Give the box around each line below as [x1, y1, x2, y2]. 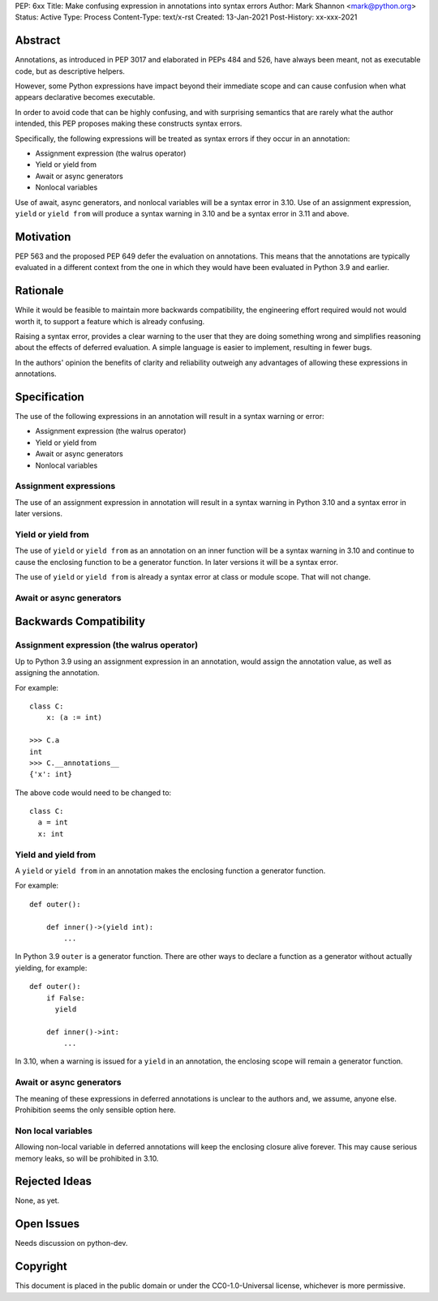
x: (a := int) [45, 713, 103, 722]
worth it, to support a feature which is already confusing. [15, 316, 205, 326]
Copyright [15, 1260, 68, 1273]
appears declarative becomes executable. [15, 92, 156, 102]
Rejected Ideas [15, 1175, 92, 1188]
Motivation [15, 229, 71, 243]
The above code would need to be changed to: [15, 787, 172, 798]
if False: [45, 993, 85, 1003]
